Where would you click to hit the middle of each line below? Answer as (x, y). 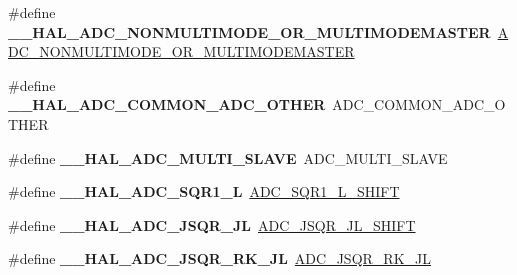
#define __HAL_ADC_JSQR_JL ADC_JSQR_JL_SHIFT (212, 224)
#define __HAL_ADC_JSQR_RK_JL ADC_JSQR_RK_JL (219, 258)
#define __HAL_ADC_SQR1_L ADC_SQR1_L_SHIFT (204, 191)
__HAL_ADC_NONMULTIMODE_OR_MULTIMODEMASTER (249, 31)
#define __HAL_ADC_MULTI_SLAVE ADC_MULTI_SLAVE (228, 157)
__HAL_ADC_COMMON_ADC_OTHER (167, 104)
